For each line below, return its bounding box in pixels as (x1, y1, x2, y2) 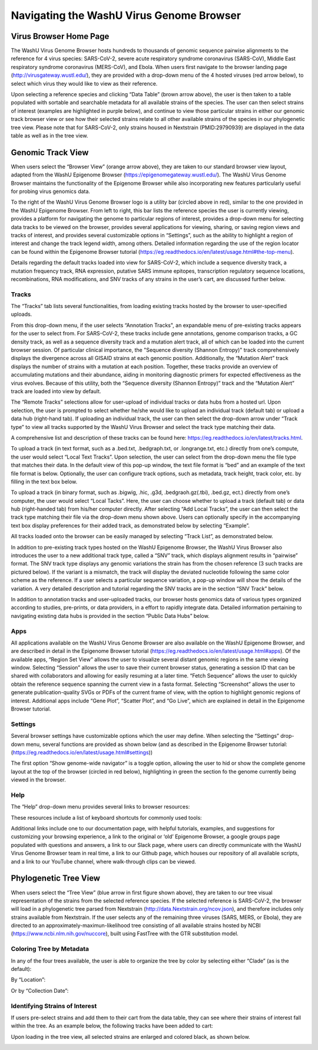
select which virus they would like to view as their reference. (11, 80, 158, 87)
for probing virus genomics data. (11, 188, 91, 195)
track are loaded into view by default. (11, 388, 101, 395)
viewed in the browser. (11, 776, 66, 783)
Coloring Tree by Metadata (11, 945, 90, 953)
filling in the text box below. (11, 478, 78, 485)
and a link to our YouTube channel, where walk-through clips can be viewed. (11, 858, 197, 865)
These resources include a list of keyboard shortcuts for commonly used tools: (11, 814, 203, 821)
